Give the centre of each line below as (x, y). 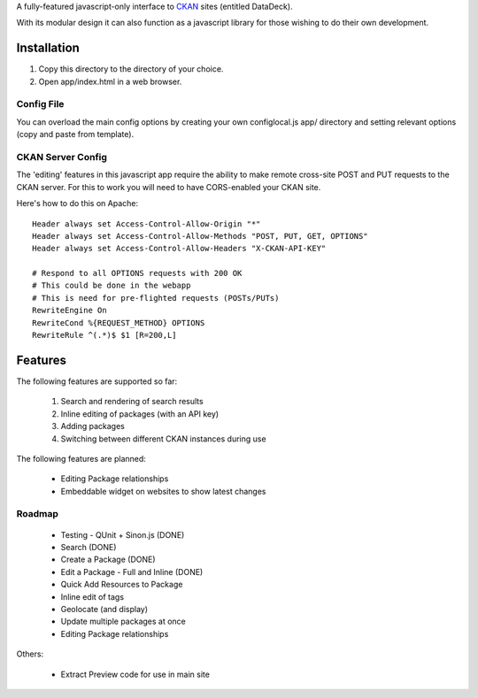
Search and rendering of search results (132, 402)
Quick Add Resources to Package (122, 585)
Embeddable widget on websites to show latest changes (163, 491)
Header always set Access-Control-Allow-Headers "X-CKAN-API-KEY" (179, 249)
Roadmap (38, 514)
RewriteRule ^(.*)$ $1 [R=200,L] (104, 335)
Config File (40, 104)
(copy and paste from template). (75, 134)
